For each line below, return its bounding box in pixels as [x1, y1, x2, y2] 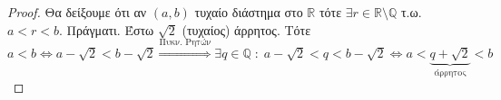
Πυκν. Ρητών [159, 38, 211, 48]
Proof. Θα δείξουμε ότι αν [7, 3, 147, 21]
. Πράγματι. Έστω [59, 20, 154, 39]
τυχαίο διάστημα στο [194, 3, 303, 21]
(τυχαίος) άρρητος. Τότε [182, 20, 311, 39]
